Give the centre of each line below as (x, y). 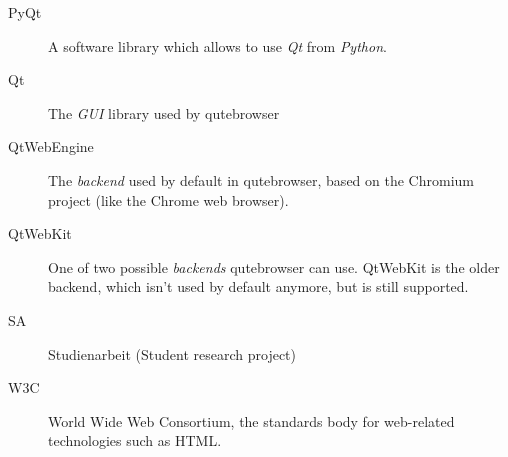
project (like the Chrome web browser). (168, 199)
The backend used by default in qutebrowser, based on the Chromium (261, 179)
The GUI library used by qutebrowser (164, 112)
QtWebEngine (51, 146)
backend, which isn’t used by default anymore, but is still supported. (258, 286)
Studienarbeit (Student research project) (172, 353)
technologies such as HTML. (135, 440)
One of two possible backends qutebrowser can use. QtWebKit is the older (274, 266)
